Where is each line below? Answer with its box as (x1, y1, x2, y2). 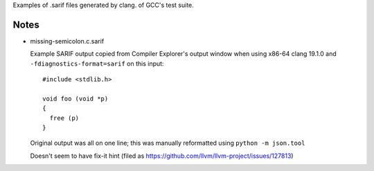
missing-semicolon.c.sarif (30, 37, 105, 45)
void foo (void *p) (42, 94, 109, 103)
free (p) (49, 114, 80, 122)
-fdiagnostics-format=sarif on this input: (30, 59, 164, 68)
